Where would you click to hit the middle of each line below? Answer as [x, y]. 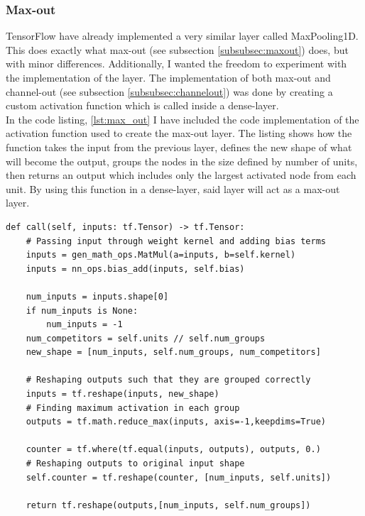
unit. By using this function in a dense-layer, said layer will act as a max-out [173, 188]
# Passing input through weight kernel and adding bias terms [176, 241]
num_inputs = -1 [85, 325]
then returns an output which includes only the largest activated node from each [181, 175]
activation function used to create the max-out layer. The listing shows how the [179, 133]
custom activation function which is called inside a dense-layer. [142, 105]
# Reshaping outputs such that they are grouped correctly [168, 380]
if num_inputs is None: [82, 311]
